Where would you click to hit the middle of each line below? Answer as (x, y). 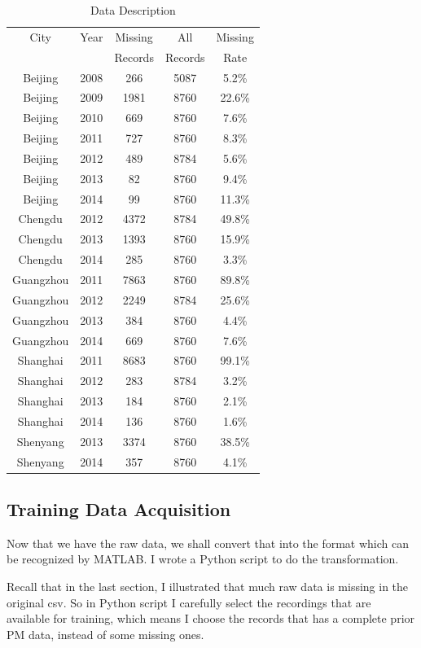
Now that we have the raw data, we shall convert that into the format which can (208, 543)
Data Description (133, 10)
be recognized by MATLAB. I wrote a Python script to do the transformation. (203, 559)
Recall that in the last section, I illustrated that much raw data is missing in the (208, 587)
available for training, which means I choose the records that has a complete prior (211, 618)
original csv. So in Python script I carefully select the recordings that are (189, 602)
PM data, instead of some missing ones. (105, 634)
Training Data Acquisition (119, 509)
